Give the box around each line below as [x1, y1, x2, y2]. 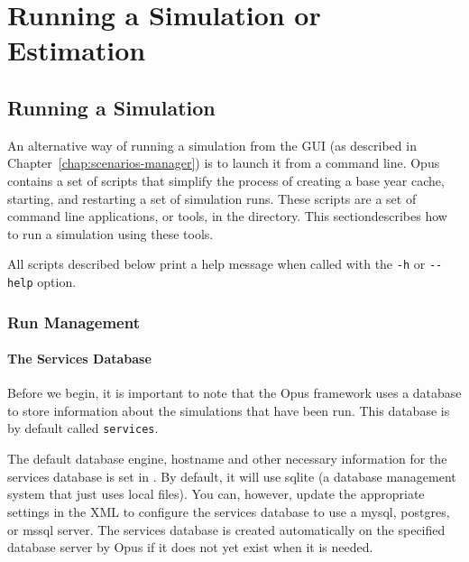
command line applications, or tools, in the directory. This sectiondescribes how [7, 207, 447, 226]
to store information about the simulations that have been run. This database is [7, 401, 450, 419]
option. [37, 272, 77, 290]
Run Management [7, 310, 140, 333]
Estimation [7, 32, 146, 69]
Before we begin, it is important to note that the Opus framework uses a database [7, 383, 462, 402]
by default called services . [7, 419, 159, 438]
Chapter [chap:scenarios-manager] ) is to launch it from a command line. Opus [7, 153, 440, 172]
